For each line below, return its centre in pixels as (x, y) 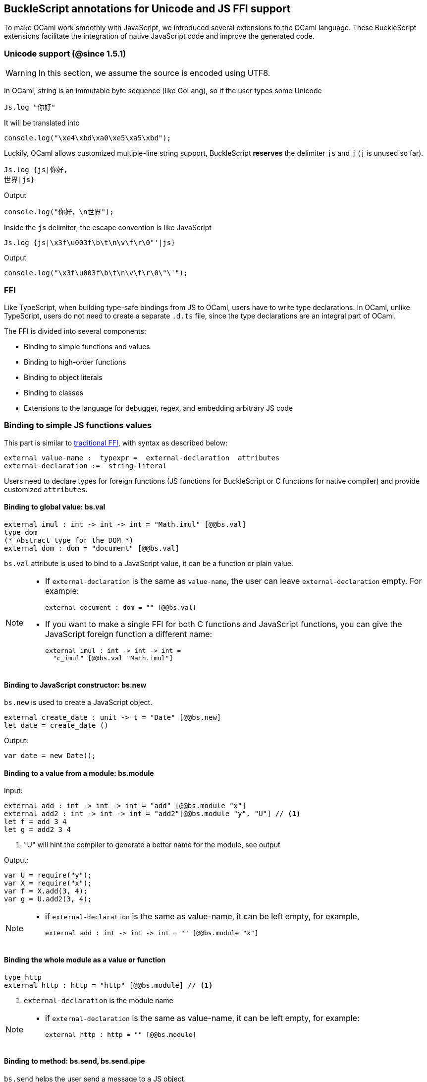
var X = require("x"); (48, 883)
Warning (21, 73)
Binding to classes (53, 392)
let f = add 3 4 (35, 822)
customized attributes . (46, 489)
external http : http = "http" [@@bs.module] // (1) (108, 985)
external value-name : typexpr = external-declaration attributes (142, 458)
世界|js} (19, 180)
